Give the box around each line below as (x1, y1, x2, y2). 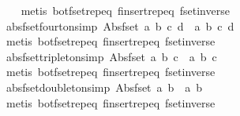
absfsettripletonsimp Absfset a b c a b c (6, 48, 217, 64)
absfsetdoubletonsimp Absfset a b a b (6, 78, 203, 95)
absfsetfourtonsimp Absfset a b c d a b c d (6, 17, 234, 34)
